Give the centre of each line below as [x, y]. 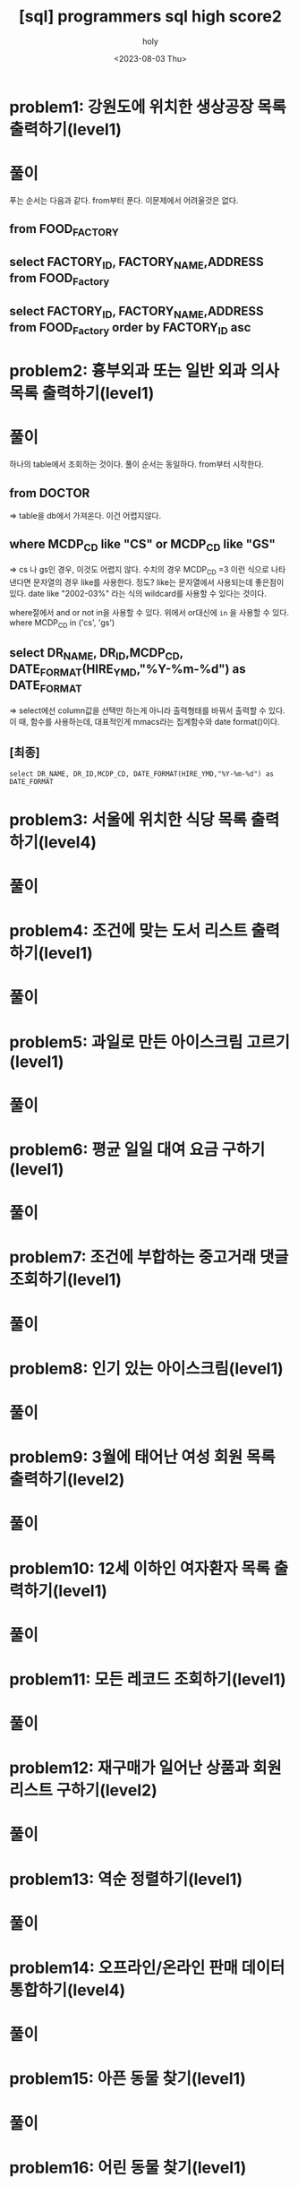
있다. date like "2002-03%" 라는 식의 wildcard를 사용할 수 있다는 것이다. [138, 593]
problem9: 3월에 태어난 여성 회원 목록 [142, 1457]
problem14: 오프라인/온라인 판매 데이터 [147, 1968]
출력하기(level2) [67, 1480]
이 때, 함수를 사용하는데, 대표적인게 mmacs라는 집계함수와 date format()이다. [145, 721]
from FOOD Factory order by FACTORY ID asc [130, 328]
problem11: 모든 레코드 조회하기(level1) [148, 1679]
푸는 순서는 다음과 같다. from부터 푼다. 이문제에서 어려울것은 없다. [124, 200]
